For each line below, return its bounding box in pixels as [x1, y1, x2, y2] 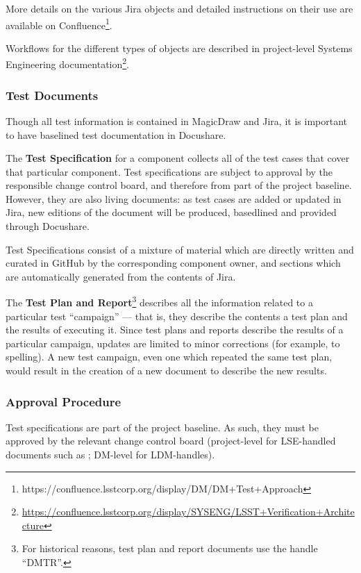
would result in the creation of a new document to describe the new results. [6, 363, 327, 378]
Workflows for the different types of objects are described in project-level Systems [6, 40, 353, 55]
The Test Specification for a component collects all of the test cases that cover [6, 151, 350, 165]
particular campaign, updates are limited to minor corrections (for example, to [6, 335, 340, 350]
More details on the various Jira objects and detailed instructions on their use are [6, 1, 353, 15]
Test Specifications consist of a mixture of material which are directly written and [6, 242, 354, 256]
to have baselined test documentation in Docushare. [6, 127, 226, 142]
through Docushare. [6, 219, 90, 233]
